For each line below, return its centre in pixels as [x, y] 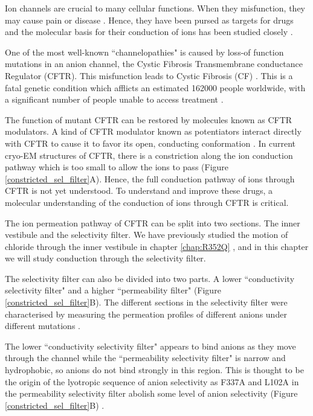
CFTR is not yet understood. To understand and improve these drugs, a [139, 190]
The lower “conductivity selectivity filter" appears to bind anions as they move [150, 346]
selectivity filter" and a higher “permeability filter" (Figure [113, 290]
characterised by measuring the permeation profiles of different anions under [146, 314]
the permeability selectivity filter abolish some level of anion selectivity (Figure [151, 393]
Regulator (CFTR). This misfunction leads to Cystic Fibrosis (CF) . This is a [149, 75]
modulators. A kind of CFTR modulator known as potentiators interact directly [153, 131]
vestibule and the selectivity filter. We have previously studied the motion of [147, 235]
